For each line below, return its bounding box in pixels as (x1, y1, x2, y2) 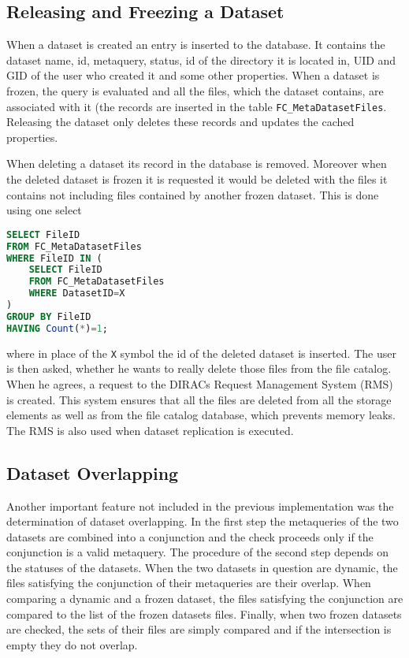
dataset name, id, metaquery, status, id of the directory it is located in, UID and (6, 51, 396, 68)
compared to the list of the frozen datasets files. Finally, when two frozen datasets (6, 605, 402, 622)
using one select (6, 202, 82, 218)
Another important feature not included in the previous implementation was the (6, 497, 394, 514)
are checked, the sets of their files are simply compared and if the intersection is (6, 621, 392, 638)
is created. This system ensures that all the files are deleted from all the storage (6, 391, 392, 407)
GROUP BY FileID (6, 310, 91, 322)
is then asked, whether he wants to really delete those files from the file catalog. (6, 360, 392, 377)
